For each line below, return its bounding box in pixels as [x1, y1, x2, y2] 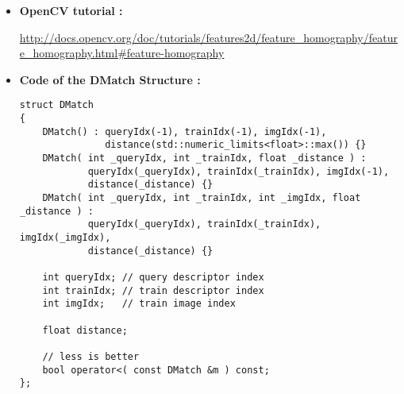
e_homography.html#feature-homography [19, 44, 225, 61]
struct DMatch [19, 99, 94, 111]
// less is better [42, 350, 140, 362]
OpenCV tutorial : [19, 2, 123, 18]
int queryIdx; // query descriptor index [42, 271, 264, 283]
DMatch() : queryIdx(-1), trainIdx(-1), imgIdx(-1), [42, 126, 327, 137]
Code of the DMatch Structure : [19, 71, 201, 87]
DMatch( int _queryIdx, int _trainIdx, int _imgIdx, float [42, 191, 361, 203]
